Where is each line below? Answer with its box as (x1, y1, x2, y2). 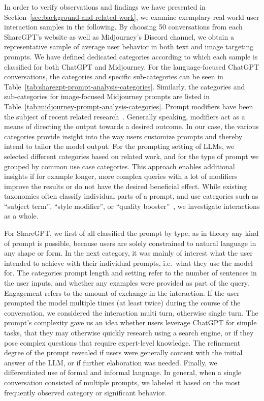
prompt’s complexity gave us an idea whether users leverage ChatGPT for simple (4, 317, 257, 328)
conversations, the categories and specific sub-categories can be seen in (4, 71, 223, 82)
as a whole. (4, 210, 39, 221)
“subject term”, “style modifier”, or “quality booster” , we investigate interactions (4, 200, 260, 211)
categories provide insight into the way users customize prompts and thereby (4, 131, 243, 141)
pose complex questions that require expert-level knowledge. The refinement (4, 337, 241, 348)
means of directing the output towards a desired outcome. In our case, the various (4, 121, 259, 132)
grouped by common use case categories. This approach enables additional (4, 161, 235, 171)
